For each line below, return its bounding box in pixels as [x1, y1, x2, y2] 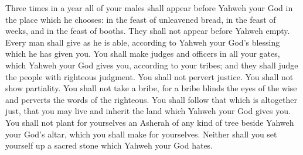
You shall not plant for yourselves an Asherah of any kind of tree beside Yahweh [5, 116, 294, 128]
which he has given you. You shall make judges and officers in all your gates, [5, 47, 280, 60]
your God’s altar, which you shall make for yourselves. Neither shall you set [5, 128, 277, 140]
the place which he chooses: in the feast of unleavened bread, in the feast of [5, 13, 276, 25]
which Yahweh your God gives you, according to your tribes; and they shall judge [5, 58, 298, 71]
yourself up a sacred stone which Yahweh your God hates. [5, 139, 213, 151]
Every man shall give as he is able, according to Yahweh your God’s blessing [5, 36, 280, 48]
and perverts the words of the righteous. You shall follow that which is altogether [5, 93, 297, 105]
